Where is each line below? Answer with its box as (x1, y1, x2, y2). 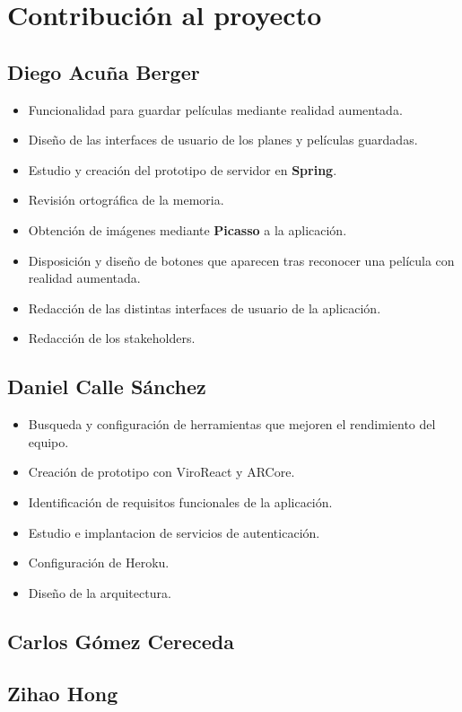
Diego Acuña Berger (7, 57, 200, 85)
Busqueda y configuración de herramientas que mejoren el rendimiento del (28, 415, 436, 434)
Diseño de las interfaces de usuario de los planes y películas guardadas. (28, 130, 418, 149)
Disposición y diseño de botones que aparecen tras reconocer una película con (28, 251, 455, 269)
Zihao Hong (7, 680, 118, 708)
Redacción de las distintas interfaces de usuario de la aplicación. (28, 298, 381, 317)
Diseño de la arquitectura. (28, 583, 171, 602)
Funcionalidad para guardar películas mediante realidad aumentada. (28, 100, 403, 119)
